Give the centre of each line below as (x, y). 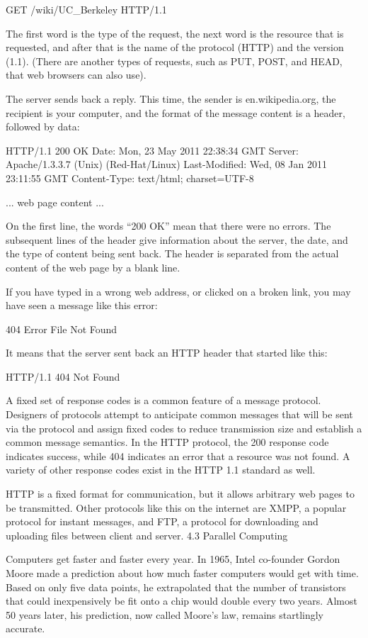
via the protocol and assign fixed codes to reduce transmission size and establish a (184, 428)
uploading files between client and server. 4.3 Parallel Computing (147, 535)
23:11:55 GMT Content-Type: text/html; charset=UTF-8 (130, 178)
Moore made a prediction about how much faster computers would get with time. (182, 573)
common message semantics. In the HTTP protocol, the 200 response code (167, 442)
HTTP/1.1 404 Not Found (63, 376)
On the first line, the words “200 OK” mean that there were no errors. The (168, 226)
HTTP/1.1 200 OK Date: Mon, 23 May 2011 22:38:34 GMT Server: (152, 150)
